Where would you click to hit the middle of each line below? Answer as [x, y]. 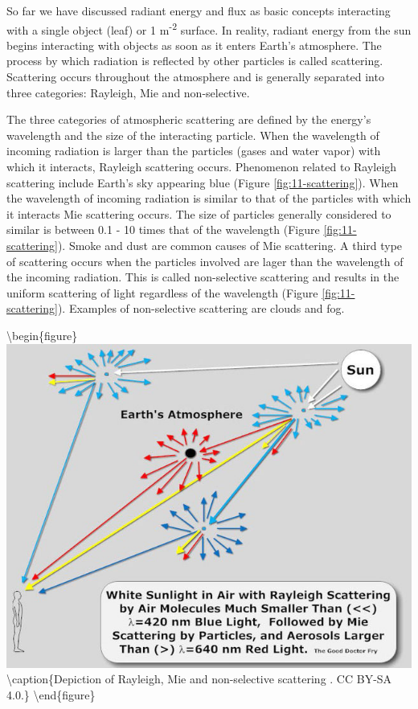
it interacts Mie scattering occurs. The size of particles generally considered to [199, 213]
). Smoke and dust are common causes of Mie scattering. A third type [230, 245]
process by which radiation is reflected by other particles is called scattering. [195, 61]
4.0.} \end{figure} [51, 694]
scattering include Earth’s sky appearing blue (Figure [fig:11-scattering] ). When [203, 182]
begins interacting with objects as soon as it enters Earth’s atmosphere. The [194, 45]
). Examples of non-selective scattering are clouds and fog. [201, 308]
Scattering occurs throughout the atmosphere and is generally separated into [195, 77]
